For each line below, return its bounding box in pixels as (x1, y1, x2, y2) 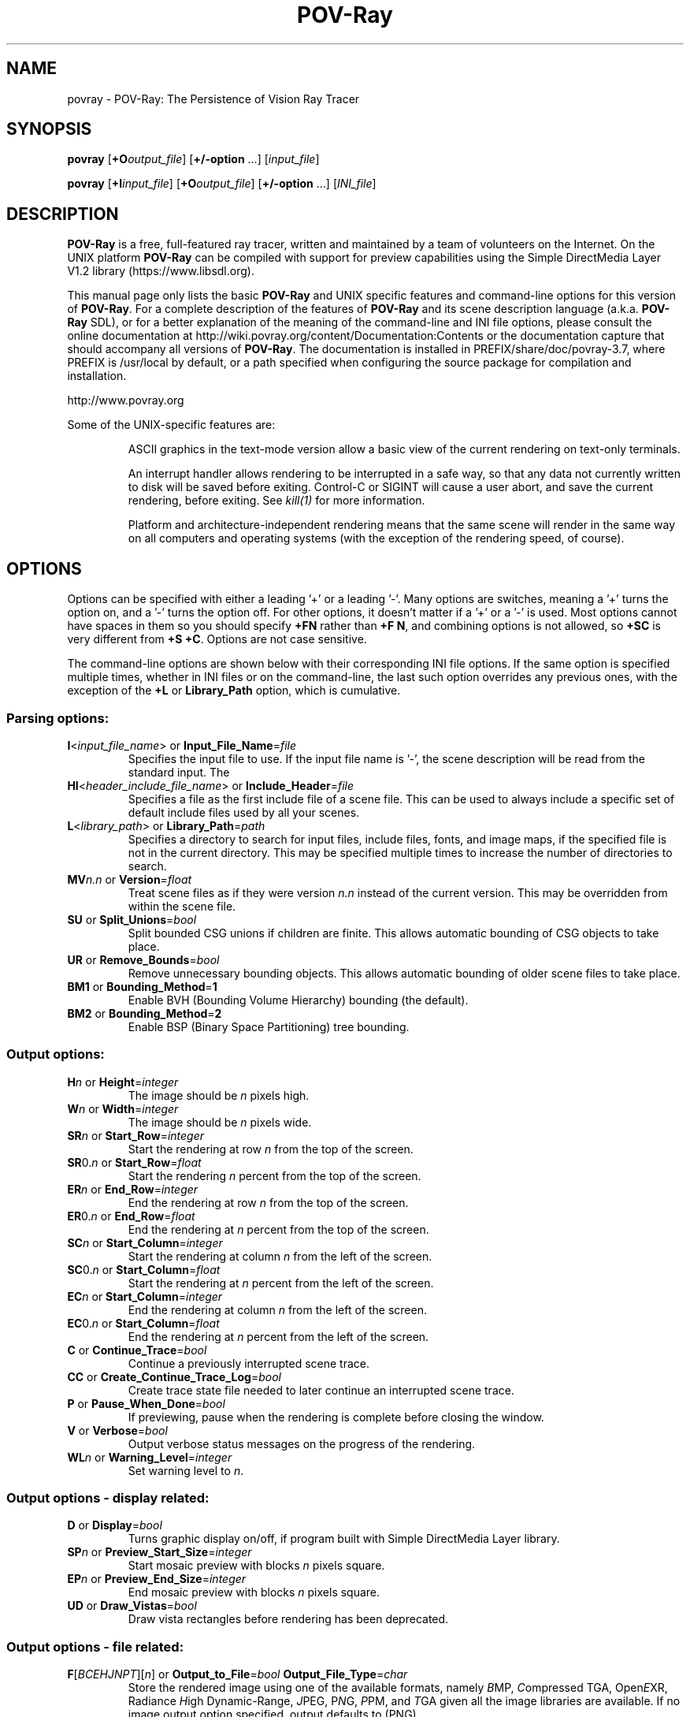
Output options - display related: (6, 1490, 210, 1506)
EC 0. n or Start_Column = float (67, 1316, 220, 1330)
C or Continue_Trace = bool (67, 1343, 207, 1357)
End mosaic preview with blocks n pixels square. (128, 1585, 380, 1600)
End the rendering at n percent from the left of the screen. (128, 1329, 429, 1343)
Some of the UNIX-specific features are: (67, 418, 276, 432)
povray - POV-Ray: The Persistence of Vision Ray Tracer (67, 91, 360, 106)
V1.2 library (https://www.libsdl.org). (67, 264, 254, 278)
